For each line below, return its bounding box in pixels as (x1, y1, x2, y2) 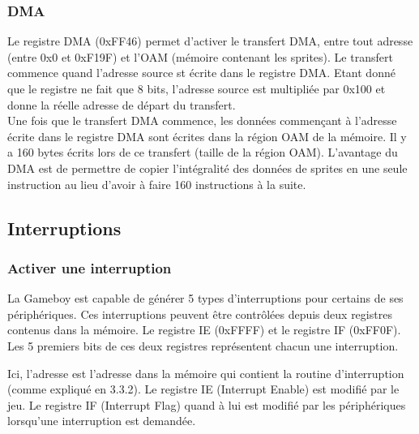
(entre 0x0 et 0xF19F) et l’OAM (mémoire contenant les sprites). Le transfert (7, 48, 393, 65)
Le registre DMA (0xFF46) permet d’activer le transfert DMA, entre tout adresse (7, 32, 413, 49)
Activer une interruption (7, 257, 172, 277)
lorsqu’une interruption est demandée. (7, 412, 196, 429)
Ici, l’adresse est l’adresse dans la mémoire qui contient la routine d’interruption (7, 364, 404, 381)
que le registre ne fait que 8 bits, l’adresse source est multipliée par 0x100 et (7, 80, 386, 97)
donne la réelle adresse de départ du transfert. (7, 96, 236, 113)
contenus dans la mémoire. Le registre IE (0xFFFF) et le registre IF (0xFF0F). (7, 321, 401, 338)
